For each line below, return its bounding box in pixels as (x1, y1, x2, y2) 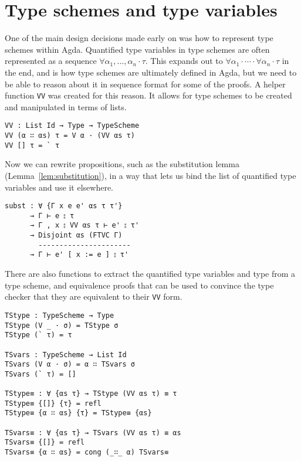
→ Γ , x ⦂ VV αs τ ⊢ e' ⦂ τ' (29, 221, 140, 230)
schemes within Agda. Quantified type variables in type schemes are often (5, 43, 270, 55)
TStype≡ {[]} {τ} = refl (5, 399, 102, 408)
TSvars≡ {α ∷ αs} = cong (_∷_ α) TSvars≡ (5, 448, 169, 457)
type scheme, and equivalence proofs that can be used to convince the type (5, 279, 274, 291)
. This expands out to (145, 55, 223, 67)
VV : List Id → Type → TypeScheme (5, 121, 140, 130)
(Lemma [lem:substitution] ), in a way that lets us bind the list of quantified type (5, 169, 296, 181)
